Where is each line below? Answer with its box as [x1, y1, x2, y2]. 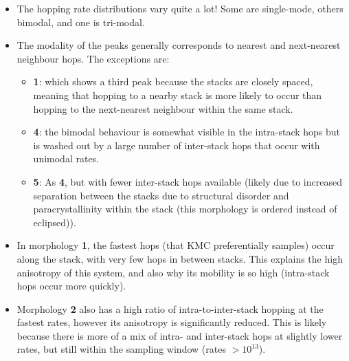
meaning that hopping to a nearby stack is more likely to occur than [33, 87, 322, 102]
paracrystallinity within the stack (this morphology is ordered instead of [33, 201, 337, 216]
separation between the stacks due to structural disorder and [33, 188, 289, 202]
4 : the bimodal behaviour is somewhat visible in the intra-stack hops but [33, 124, 341, 139]
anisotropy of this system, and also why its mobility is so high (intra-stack [16, 265, 330, 279]
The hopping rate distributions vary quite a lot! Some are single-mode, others [16, 1, 344, 15]
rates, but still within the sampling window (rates [16, 342, 226, 356]
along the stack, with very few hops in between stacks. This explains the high [16, 251, 343, 265]
